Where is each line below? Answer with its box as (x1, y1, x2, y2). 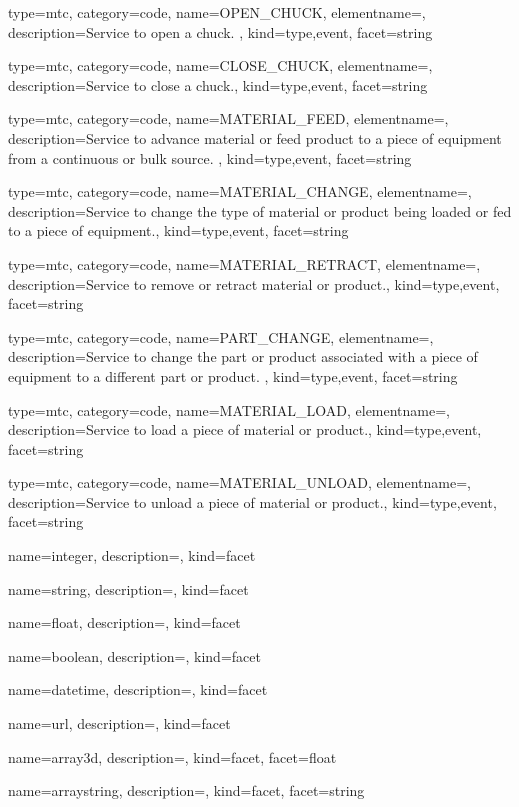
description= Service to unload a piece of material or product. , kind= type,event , (8, 491, 497, 512)
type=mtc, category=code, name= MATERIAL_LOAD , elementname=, (8, 399, 451, 420)
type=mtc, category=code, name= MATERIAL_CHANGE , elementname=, (8, 181, 472, 202)
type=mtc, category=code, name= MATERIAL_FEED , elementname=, (8, 108, 449, 129)
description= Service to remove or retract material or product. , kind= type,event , (8, 273, 500, 294)
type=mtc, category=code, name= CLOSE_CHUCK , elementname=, (8, 55, 433, 76)
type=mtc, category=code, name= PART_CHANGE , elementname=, (8, 326, 434, 347)
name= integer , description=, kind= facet (8, 545, 256, 566)
